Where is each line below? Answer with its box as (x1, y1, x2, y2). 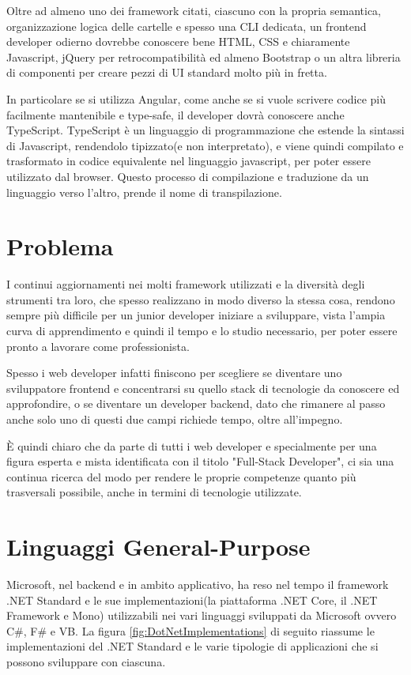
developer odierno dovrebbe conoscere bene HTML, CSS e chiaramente (6, 33, 350, 50)
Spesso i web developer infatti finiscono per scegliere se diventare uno (6, 364, 342, 381)
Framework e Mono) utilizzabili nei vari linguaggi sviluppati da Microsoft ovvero (6, 607, 397, 624)
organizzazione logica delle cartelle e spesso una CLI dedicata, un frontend (6, 17, 367, 34)
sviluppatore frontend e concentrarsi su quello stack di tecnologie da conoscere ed (6, 379, 400, 396)
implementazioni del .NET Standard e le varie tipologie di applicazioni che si (6, 638, 379, 654)
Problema (6, 230, 114, 262)
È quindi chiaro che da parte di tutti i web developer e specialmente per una (6, 437, 377, 454)
